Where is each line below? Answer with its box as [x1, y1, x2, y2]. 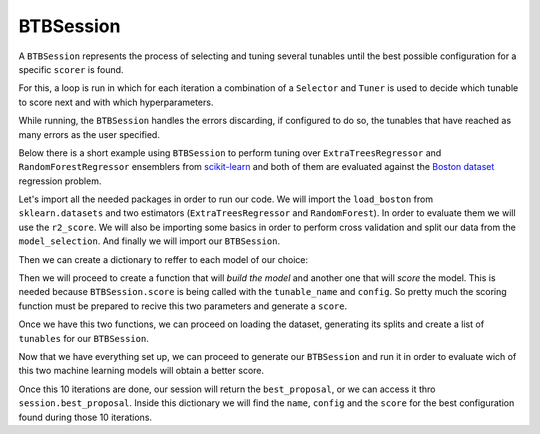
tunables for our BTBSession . [18, 332, 149, 344]
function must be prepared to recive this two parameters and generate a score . [18, 300, 348, 312]
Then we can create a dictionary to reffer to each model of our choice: [18, 253, 309, 265]
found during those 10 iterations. [18, 411, 153, 423]
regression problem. [18, 175, 102, 187]
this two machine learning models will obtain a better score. [18, 365, 265, 377]
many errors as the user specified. [18, 128, 160, 140]
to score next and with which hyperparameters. [18, 96, 214, 108]
